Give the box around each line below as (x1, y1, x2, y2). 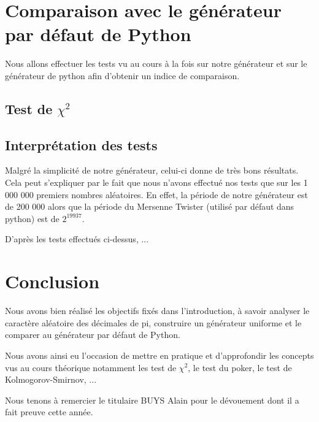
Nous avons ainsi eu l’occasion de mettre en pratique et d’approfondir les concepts (5, 348, 314, 361)
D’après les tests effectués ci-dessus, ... (5, 232, 149, 245)
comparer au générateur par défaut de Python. (5, 328, 180, 341)
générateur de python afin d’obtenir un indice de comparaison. (5, 69, 240, 82)
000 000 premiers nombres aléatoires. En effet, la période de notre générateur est (5, 188, 308, 201)
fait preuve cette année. (5, 405, 93, 418)
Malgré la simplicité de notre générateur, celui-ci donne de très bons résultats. (5, 164, 299, 177)
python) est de (5, 212, 60, 224)
